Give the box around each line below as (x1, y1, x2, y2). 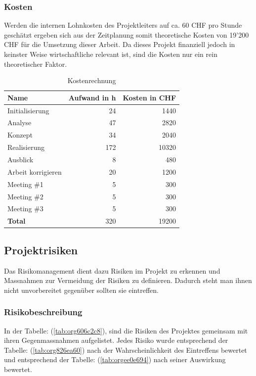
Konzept (7, 130, 33, 140)
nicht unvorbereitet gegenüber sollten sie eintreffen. (4, 284, 159, 295)
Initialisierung (7, 105, 49, 115)
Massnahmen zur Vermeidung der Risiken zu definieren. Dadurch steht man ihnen (4, 275, 252, 285)
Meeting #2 (7, 191, 43, 201)
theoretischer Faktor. (4, 58, 67, 69)
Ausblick (7, 154, 34, 164)
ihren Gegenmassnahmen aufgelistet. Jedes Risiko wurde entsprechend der (4, 335, 228, 345)
